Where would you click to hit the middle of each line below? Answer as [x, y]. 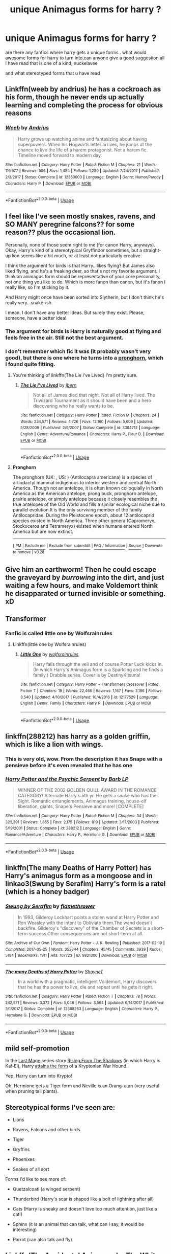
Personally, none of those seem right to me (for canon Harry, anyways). [80, 244]
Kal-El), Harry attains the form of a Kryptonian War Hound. [67, 1066]
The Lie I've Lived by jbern [48, 385]
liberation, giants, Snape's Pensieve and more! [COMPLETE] [81, 807]
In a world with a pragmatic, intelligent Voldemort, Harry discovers [87, 982]
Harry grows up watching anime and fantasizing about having [82, 139]
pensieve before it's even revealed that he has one [69, 765]
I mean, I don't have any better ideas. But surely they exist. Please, [75, 312]
